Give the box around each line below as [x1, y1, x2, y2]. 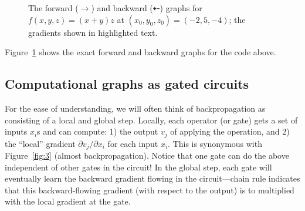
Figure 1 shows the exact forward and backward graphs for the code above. [5, 46, 276, 58]
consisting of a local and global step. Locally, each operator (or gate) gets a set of [5, 113, 298, 126]
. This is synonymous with [168, 137, 262, 149]
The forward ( [28, 2, 79, 14]
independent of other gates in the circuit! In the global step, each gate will [5, 160, 272, 173]
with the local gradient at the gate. [5, 195, 131, 207]
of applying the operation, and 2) [170, 125, 290, 138]
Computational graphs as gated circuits [5, 75, 249, 93]
